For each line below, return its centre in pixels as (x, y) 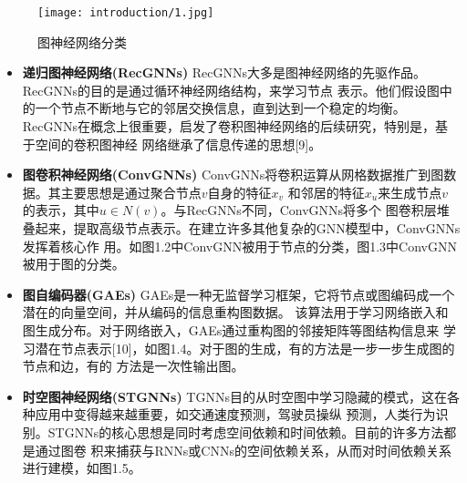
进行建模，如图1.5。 (82, 468)
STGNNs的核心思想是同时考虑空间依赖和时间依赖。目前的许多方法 (246, 432)
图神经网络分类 (82, 41)
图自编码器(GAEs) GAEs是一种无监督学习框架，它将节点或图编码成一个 (239, 294)
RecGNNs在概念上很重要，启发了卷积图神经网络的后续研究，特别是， (229, 126)
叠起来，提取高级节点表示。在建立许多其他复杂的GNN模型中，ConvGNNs (241, 228)
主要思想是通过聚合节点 (131, 192)
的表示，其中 (61, 210)
